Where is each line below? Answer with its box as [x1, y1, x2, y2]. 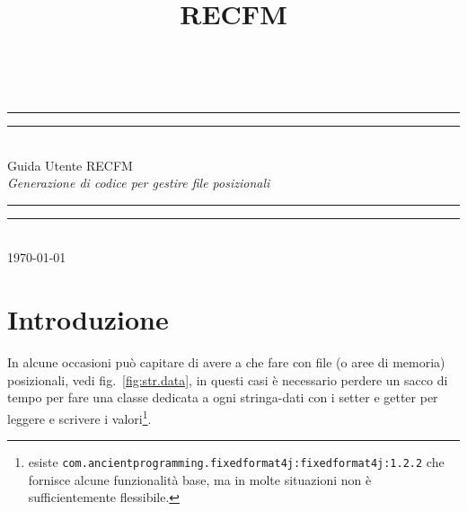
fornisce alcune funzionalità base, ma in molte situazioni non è [28, 470, 372, 489]
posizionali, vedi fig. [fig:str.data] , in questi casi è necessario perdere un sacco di [7, 370, 448, 389]
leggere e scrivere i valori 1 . [7, 406, 152, 427]
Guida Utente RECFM [7, 155, 133, 174]
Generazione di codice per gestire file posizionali [7, 173, 270, 192]
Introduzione [7, 301, 169, 338]
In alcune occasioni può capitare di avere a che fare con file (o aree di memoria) [7, 353, 445, 372]
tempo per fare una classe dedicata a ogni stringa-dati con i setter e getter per [7, 388, 438, 407]
